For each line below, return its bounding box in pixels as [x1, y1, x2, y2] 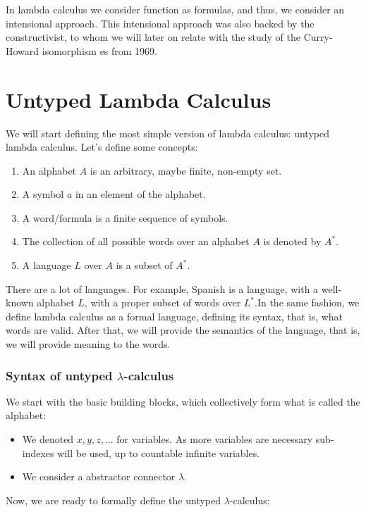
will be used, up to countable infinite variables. [57, 445, 260, 460]
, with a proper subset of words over [84, 295, 241, 310]
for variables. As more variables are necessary [116, 432, 313, 447]
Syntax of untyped [6, 366, 113, 384]
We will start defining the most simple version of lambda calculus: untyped [6, 125, 329, 140]
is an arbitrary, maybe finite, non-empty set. [90, 163, 282, 177]
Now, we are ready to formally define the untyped [6, 492, 221, 507]
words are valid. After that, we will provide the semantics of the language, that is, [6, 323, 360, 337]
